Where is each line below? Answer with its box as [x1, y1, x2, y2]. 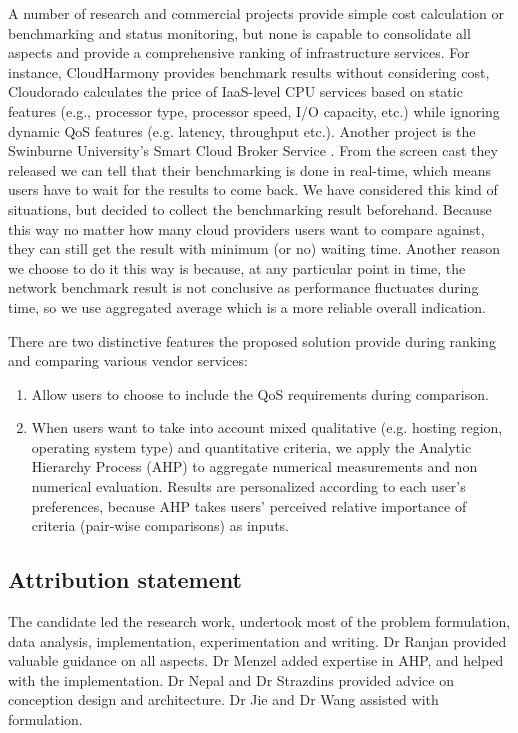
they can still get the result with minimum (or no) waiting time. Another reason [8, 238, 500, 259]
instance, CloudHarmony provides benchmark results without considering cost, [8, 61, 490, 82]
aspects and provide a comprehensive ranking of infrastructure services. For [8, 42, 470, 63]
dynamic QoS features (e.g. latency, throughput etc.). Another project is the [8, 120, 476, 141]
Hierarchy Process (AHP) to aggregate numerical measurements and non [31, 456, 478, 477]
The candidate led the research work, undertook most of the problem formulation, [8, 611, 511, 632]
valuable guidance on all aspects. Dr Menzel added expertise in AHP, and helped [8, 650, 504, 671]
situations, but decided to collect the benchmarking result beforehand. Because [8, 198, 492, 219]
